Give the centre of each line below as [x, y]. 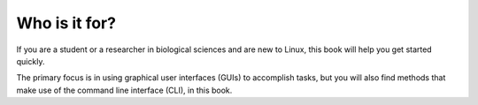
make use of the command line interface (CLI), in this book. [124, 90]
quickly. [31, 61]
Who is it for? [66, 23]
